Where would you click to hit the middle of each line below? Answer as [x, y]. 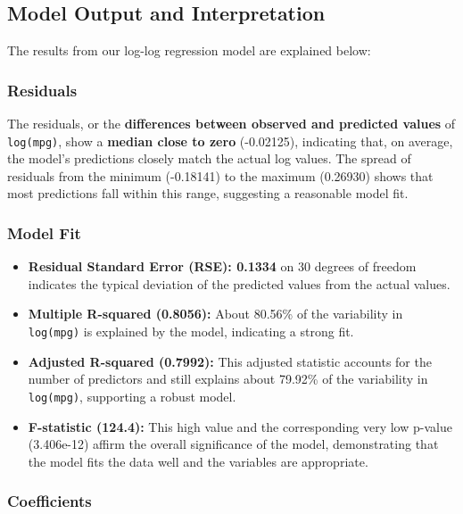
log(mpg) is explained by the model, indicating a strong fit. [191, 332]
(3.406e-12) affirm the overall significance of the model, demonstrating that [233, 444]
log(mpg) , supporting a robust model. [132, 396]
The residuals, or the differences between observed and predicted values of [231, 124]
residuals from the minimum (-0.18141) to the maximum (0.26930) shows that [220, 175]
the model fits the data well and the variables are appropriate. [198, 461]
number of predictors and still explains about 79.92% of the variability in [228, 379]
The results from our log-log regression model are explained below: [189, 50]
